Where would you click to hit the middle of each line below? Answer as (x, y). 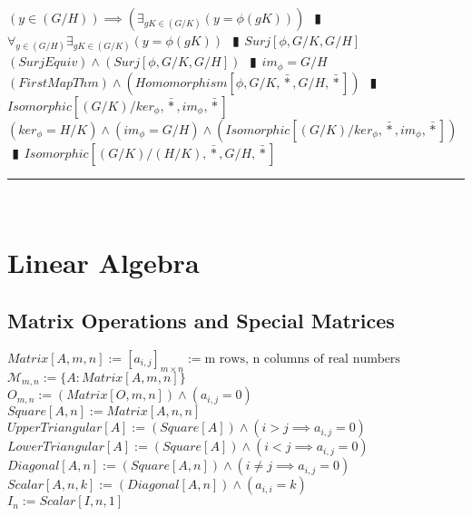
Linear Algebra (103, 263)
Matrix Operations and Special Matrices (201, 320)
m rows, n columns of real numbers (302, 359)
